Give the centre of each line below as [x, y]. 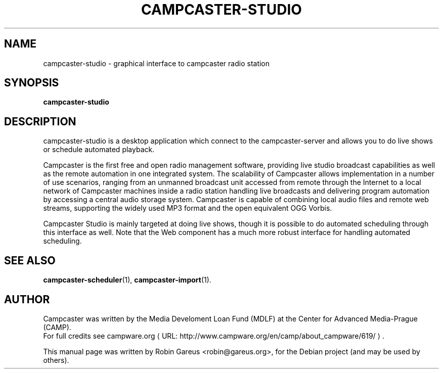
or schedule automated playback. [99, 150]
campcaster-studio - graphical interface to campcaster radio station [157, 63]
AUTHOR [27, 299]
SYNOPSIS [32, 83]
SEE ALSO [30, 260]
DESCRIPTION [40, 121]
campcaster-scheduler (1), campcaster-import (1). [127, 280]
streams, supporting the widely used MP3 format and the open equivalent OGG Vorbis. [188, 208]
